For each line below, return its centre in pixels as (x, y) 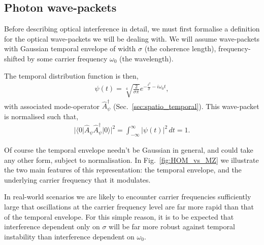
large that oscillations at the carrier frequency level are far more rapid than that (129, 206)
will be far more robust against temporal (172, 226)
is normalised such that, (41, 116)
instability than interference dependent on (69, 236)
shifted (14, 58)
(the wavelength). (146, 58)
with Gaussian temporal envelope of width (70, 48)
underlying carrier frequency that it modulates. (77, 179)
